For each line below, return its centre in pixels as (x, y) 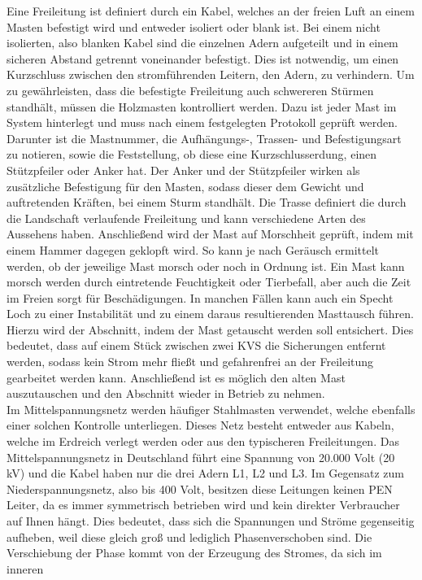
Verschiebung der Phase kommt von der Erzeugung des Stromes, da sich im (194, 553)
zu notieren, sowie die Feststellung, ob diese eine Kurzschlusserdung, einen (192, 154)
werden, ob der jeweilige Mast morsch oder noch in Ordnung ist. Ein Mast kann (206, 266)
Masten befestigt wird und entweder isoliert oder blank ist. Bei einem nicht (194, 26)
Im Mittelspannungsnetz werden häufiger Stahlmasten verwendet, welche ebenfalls (211, 409)
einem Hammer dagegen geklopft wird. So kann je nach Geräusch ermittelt (193, 249)
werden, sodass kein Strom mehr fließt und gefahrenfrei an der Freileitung (190, 362)
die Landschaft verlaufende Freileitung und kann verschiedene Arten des (186, 218)
